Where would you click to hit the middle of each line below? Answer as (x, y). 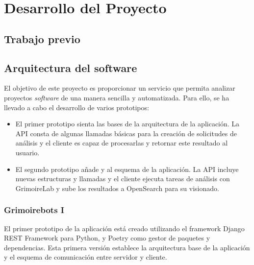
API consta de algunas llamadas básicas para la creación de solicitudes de (126, 133)
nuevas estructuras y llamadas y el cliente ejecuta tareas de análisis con (123, 179)
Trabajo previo (42, 38)
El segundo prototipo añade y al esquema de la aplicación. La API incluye (127, 169)
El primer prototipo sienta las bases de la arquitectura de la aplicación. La (127, 124)
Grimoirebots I (34, 210)
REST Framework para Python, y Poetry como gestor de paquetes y (107, 238)
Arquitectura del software (71, 67)
